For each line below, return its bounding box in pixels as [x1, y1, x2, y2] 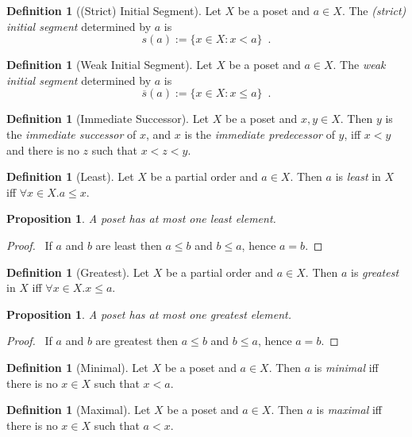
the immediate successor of [6, 125, 137, 142]
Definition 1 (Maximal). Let [6, 401, 151, 418]
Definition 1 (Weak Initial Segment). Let [6, 56, 213, 73]
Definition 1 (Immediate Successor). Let [6, 110, 210, 127]
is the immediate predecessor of [184, 125, 335, 142]
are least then [95, 236, 162, 253]
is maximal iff [316, 401, 382, 418]
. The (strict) [341, 2, 406, 18]
